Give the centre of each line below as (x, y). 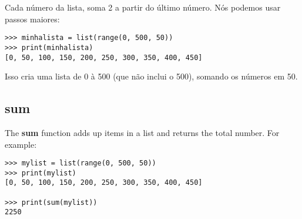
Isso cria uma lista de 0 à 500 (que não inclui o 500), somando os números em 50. (151, 76)
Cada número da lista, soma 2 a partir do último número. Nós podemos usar (143, 7)
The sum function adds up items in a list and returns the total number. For (142, 132)
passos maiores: (32, 19)
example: (21, 144)
